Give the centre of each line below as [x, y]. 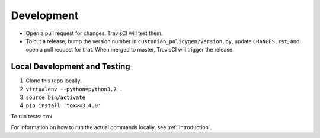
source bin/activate [56, 97]
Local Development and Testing [71, 67]
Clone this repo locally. [54, 81]
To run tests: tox [32, 116]
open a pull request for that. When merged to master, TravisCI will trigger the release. [130, 50]
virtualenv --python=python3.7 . [74, 89]
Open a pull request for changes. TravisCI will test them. [94, 33]
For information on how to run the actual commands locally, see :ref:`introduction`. [111, 127]
